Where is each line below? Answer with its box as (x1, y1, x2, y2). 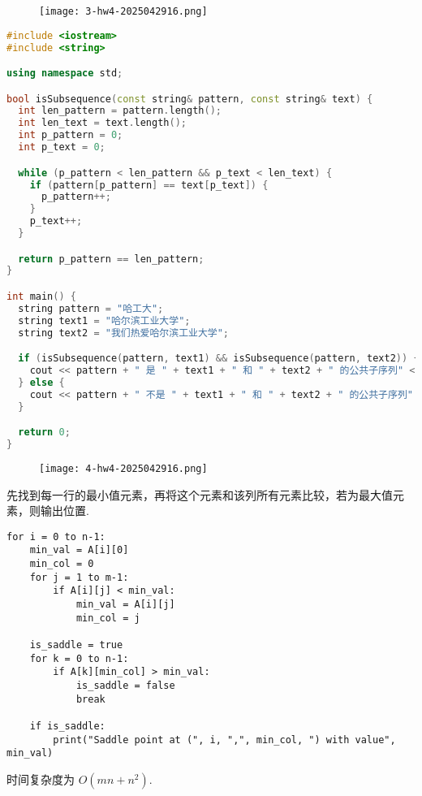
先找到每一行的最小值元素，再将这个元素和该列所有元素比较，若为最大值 (6, 486, 393, 503)
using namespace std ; (6, 67, 123, 80)
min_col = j (75, 612, 140, 624)
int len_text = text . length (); (18, 117, 187, 129)
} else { (18, 376, 65, 388)
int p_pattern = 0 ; (18, 129, 123, 141)
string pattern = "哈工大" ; (18, 302, 164, 314)
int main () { (6, 290, 76, 302)
